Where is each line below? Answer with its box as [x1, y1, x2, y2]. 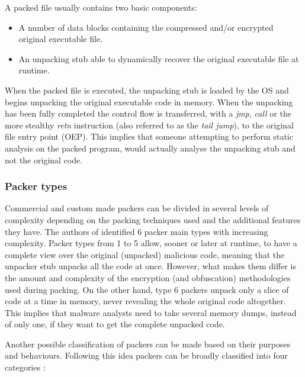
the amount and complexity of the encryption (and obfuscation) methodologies [5, 271, 291, 283]
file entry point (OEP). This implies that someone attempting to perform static [5, 130, 293, 143]
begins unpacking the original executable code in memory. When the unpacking [5, 95, 293, 108]
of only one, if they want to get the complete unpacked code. [5, 318, 225, 330]
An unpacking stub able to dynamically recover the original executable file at [18, 52, 299, 65]
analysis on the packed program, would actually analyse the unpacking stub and [5, 141, 296, 154]
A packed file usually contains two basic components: [5, 1, 197, 13]
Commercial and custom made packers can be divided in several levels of [5, 202, 269, 214]
